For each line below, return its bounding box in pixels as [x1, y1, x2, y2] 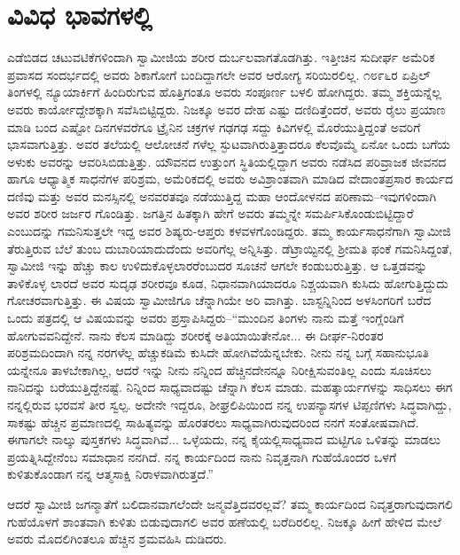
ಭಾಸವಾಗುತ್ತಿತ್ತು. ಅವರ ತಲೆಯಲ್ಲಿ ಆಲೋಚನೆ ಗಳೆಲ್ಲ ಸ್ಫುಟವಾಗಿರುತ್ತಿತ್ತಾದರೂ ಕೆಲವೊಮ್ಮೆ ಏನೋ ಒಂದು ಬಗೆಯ [7, 135, 451, 153]
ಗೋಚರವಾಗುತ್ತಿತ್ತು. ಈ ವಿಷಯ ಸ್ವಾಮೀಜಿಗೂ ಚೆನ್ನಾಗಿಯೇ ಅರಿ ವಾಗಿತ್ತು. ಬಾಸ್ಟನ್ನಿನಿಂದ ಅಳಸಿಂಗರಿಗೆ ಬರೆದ [7, 291, 432, 309]
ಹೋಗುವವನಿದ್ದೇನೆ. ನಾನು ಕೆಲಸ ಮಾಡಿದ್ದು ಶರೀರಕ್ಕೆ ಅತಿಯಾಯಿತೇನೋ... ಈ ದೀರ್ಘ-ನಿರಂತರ [7, 325, 384, 344]
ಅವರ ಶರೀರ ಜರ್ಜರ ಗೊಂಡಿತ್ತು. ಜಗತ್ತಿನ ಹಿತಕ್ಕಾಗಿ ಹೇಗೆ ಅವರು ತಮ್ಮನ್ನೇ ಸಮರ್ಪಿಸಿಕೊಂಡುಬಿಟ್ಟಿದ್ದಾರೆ [7, 204, 414, 223]
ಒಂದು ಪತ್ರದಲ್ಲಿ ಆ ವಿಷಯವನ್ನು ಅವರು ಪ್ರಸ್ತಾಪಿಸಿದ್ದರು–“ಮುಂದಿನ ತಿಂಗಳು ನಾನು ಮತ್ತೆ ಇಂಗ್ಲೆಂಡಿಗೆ [7, 309, 404, 327]
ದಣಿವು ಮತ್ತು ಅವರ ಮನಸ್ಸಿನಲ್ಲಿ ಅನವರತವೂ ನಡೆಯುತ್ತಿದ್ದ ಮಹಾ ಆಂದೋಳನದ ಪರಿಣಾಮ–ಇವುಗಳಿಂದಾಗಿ [7, 186, 437, 205]
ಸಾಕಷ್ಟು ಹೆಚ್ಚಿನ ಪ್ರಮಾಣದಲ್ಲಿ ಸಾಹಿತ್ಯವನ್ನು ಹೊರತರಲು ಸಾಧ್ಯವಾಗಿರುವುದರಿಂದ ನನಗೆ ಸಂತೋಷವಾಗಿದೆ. [7, 412, 419, 431]
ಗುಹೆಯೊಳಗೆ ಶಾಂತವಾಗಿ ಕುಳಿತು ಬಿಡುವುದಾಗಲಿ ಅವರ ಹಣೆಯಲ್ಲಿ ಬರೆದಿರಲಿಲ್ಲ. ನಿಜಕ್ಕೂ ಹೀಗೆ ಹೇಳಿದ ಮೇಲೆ [7, 512, 441, 530]
